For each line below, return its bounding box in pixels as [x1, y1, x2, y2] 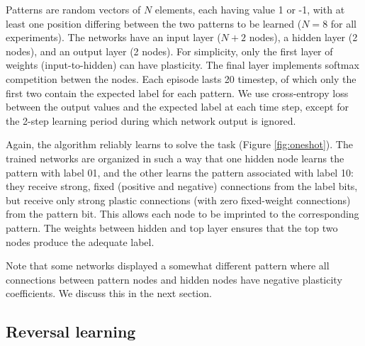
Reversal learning [6, 320, 136, 342]
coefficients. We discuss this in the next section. [6, 286, 212, 301]
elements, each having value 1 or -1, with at [155, 2, 345, 16]
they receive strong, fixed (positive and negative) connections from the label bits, [6, 179, 358, 194]
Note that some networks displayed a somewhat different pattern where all [6, 258, 330, 273]
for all [330, 16, 357, 30]
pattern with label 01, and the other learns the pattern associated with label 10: [6, 164, 354, 179]
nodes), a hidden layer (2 [249, 30, 358, 45]
